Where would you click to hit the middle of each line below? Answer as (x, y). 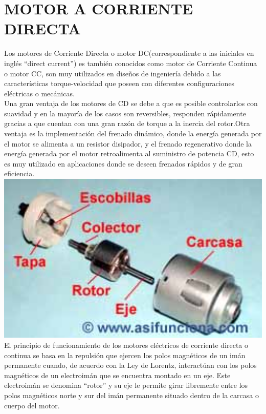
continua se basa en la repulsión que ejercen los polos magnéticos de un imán (125, 355)
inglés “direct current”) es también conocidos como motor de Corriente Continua (131, 63)
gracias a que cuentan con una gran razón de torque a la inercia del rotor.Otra (127, 123)
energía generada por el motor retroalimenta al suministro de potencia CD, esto (129, 153)
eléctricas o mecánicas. (39, 93)
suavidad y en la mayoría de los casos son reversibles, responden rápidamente (125, 113)
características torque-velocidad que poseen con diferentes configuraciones (119, 83)
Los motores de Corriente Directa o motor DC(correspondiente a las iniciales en (129, 53)
